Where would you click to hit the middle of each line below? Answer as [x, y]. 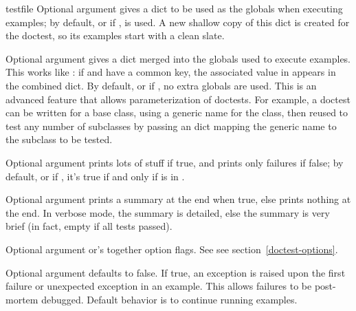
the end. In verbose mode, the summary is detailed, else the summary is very [168, 212]
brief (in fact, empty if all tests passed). [89, 226]
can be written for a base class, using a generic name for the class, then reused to [177, 112]
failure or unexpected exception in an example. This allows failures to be [159, 286]
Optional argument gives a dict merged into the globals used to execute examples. [178, 58]
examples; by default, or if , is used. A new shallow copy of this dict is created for [178, 22]
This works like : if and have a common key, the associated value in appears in [171, 72]
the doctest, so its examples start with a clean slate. [115, 35]
